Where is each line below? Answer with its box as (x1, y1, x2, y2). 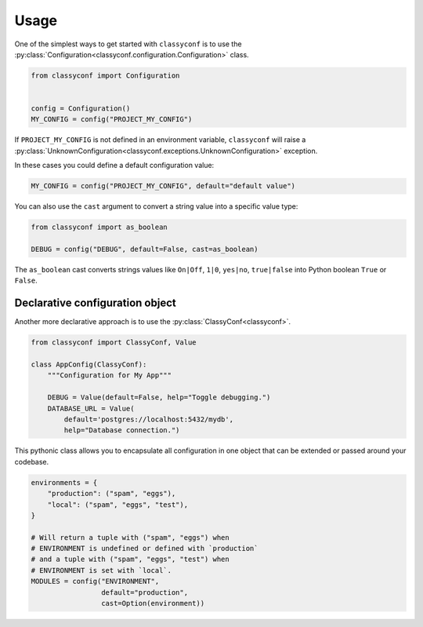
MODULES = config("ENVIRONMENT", (31, 577, 160, 586)
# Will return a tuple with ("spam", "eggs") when (31, 533, 230, 541)
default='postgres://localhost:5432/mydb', (63, 414, 234, 424)
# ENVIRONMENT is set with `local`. (31, 566, 172, 574)
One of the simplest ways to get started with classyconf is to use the (14, 39, 242, 49)
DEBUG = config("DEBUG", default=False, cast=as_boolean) (31, 244, 258, 253)
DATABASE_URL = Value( (47, 404, 135, 413)
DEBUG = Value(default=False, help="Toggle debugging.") (47, 393, 271, 402)
